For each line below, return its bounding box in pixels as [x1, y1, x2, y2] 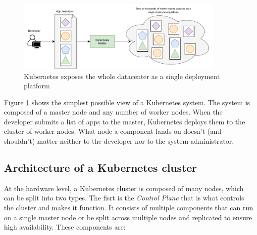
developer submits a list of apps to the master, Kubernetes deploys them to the [4, 116, 245, 126]
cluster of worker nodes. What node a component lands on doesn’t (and [4, 126, 222, 136]
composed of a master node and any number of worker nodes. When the [4, 107, 223, 117]
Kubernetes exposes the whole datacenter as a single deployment [24, 71, 220, 81]
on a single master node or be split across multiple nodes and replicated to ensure [4, 212, 252, 222]
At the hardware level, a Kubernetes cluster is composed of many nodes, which [4, 183, 244, 193]
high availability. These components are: [4, 222, 126, 232]
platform [24, 80, 50, 91]
